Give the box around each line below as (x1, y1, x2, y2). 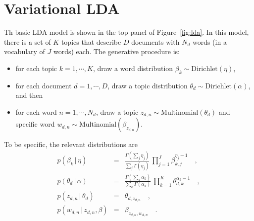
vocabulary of (4, 46, 45, 57)
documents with (131, 36, 180, 47)
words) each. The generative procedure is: (53, 46, 180, 57)
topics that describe (61, 36, 121, 47)
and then (15, 90, 43, 100)
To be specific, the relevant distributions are (4, 139, 138, 149)
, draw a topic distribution (107, 80, 188, 90)
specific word (15, 119, 55, 129)
